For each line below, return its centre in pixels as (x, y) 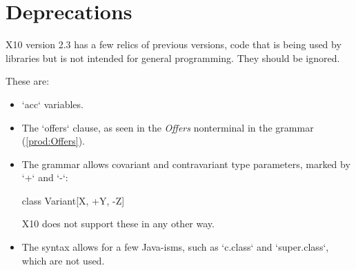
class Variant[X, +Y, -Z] (73, 200)
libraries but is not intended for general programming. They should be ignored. (173, 58)
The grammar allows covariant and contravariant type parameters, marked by (186, 164)
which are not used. (63, 260)
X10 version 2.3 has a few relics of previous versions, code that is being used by (174, 44)
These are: (28, 81)
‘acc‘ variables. (52, 104)
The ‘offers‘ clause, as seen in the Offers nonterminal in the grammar (168, 127)
